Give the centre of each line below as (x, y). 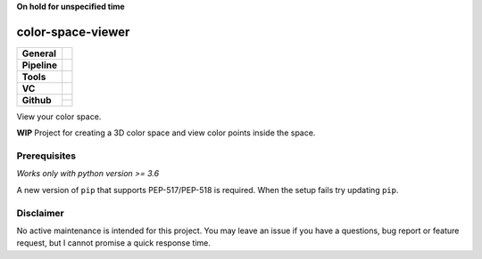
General (39, 53)
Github (37, 100)
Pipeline (40, 65)
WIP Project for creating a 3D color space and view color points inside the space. (166, 133)
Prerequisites (46, 156)
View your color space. (59, 117)
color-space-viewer (73, 32)
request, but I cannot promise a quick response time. (114, 243)
